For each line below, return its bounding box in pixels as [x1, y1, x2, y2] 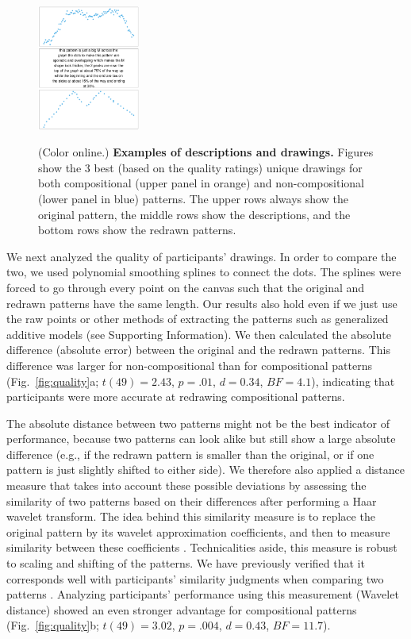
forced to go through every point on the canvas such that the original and [6, 279, 365, 295]
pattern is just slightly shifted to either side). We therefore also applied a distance [6, 461, 405, 478]
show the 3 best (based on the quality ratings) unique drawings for [38, 159, 363, 175]
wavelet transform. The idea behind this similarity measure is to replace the [6, 508, 375, 525]
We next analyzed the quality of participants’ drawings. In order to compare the [6, 248, 397, 264]
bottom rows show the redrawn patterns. [38, 221, 236, 238]
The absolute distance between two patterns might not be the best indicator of [6, 414, 390, 431]
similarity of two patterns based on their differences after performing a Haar [6, 492, 377, 509]
